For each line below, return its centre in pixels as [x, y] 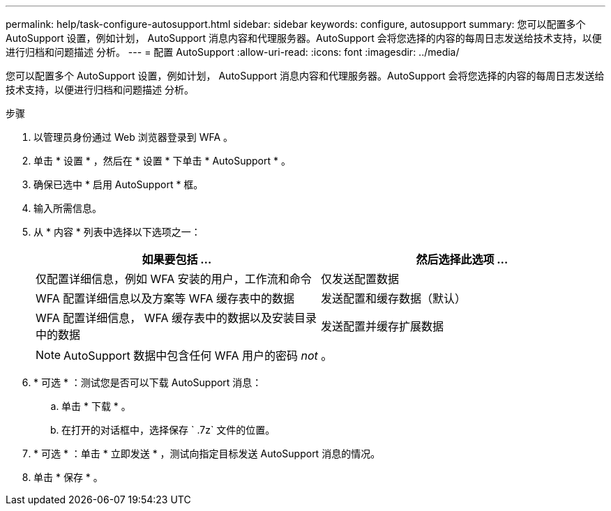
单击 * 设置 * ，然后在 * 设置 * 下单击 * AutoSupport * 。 [162, 161]
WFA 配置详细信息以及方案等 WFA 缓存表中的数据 [165, 298]
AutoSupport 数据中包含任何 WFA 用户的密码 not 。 [198, 356]
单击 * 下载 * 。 [96, 406]
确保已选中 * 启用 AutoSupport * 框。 [119, 184]
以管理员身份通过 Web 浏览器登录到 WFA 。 [134, 137]
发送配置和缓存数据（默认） [394, 298]
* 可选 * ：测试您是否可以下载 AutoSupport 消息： [148, 382]
